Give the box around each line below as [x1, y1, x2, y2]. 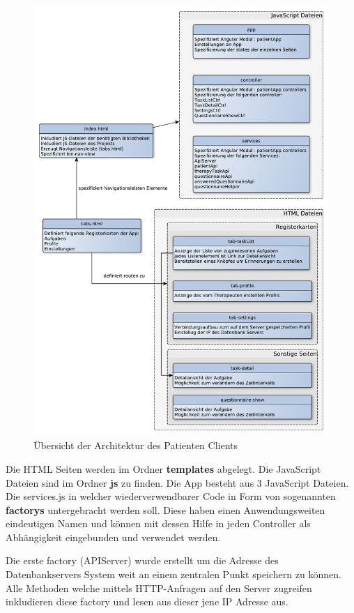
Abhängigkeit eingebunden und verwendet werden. [6, 529, 221, 544]
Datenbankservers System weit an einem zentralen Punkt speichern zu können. [6, 567, 341, 582]
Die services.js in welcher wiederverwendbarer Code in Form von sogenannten [6, 489, 336, 504]
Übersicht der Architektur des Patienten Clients [33, 438, 238, 453]
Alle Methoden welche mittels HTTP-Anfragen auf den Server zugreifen [6, 580, 312, 595]
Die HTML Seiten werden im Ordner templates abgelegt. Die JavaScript [6, 461, 321, 476]
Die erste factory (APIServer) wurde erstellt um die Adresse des [6, 553, 279, 568]
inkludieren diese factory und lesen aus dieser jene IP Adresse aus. [6, 594, 288, 609]
